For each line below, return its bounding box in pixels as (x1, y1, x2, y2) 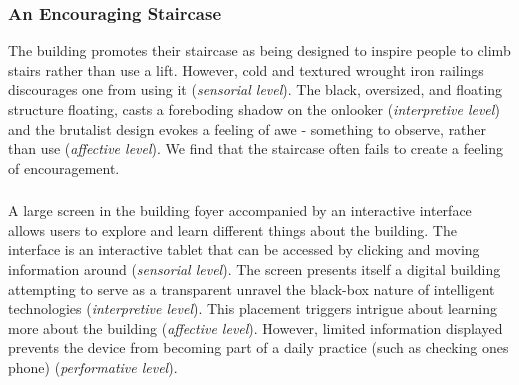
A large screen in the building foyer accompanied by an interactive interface (8, 200, 472, 221)
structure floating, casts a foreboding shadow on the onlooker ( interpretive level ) (8, 99, 500, 119)
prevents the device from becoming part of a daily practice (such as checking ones (8, 337, 509, 358)
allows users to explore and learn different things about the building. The (8, 219, 457, 240)
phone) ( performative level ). (8, 357, 178, 378)
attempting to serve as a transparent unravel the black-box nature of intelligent (8, 278, 495, 299)
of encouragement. (8, 157, 120, 178)
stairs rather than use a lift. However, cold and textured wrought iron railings (8, 59, 484, 80)
